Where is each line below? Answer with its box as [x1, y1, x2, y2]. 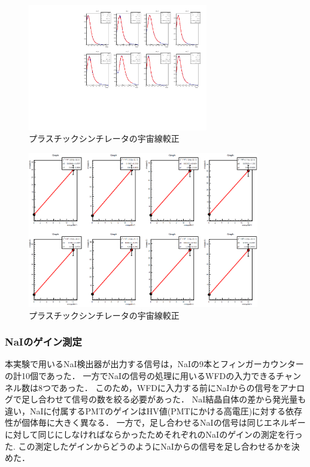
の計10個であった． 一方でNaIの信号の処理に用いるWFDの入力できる [5, 369, 276, 381]
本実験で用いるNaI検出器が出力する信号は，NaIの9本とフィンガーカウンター [5, 358, 304, 370]
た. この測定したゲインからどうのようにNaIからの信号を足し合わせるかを [5, 439, 291, 452]
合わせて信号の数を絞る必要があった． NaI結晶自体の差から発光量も [38, 393, 306, 405]
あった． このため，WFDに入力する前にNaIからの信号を [59, 381, 280, 393]
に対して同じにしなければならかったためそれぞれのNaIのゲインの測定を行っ [5, 428, 303, 440]
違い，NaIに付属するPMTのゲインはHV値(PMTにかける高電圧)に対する [5, 404, 286, 417]
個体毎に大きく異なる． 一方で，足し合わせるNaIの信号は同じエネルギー [21, 416, 306, 429]
